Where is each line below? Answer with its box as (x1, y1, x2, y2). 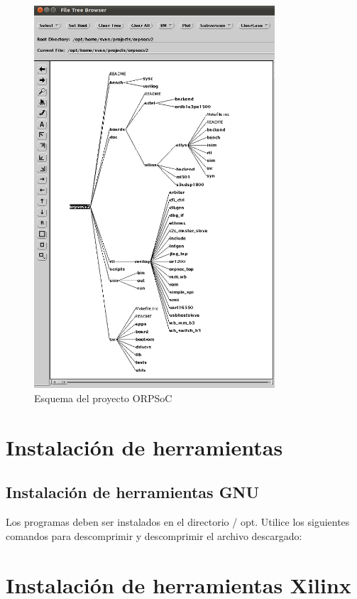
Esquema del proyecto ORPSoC (34, 391, 172, 406)
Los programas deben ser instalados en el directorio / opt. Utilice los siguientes (6, 514, 350, 529)
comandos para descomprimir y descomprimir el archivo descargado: (6, 528, 302, 543)
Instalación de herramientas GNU (6, 481, 260, 503)
